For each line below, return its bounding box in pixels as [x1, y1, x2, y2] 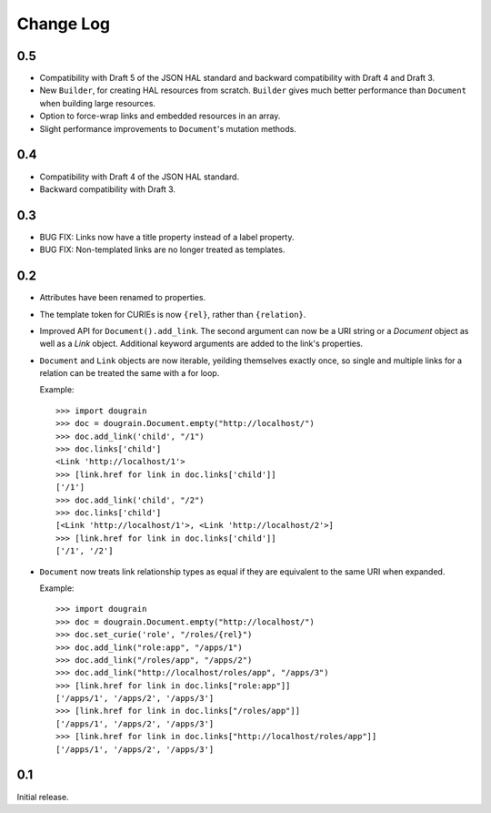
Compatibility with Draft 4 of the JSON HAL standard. [39, 171, 240, 182]
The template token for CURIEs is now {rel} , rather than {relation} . [39, 309, 306, 320]
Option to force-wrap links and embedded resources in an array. [39, 110, 281, 122]
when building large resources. [39, 97, 156, 108]
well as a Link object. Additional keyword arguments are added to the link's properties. [39, 338, 364, 350]
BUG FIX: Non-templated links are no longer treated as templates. [39, 244, 286, 255]
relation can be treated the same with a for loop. [39, 368, 220, 379]
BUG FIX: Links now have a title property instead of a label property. [39, 231, 295, 242]
